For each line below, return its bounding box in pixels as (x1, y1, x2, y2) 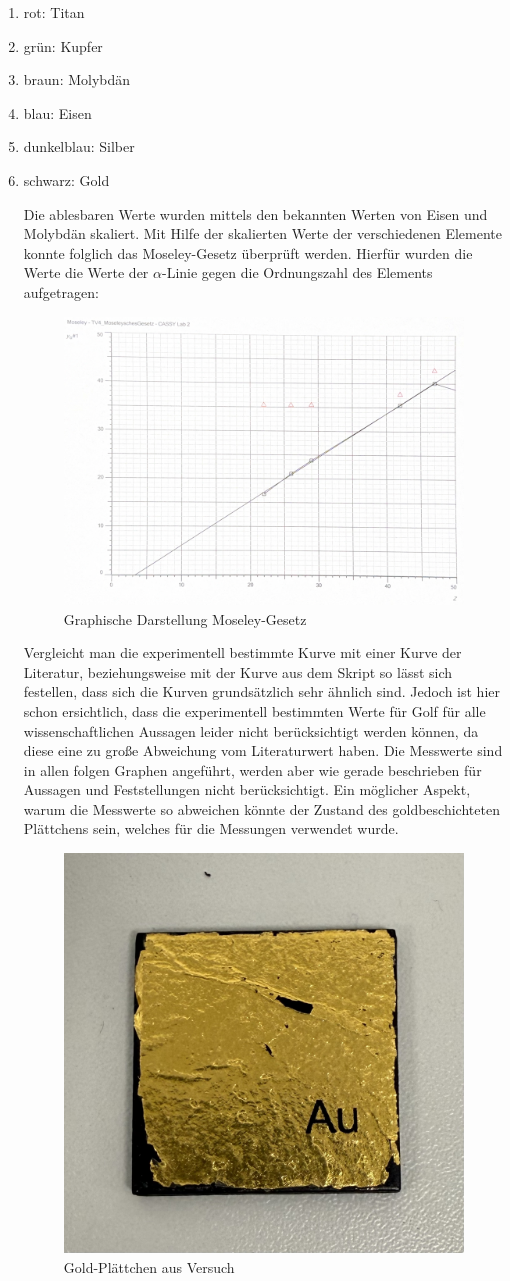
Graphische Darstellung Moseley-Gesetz (63, 608, 307, 629)
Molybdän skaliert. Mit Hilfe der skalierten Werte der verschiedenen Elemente (23, 223, 503, 244)
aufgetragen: (23, 281, 99, 302)
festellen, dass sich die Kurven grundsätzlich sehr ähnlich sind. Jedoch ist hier (23, 681, 500, 702)
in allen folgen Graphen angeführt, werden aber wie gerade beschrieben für (23, 759, 482, 780)
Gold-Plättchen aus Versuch (63, 1256, 235, 1277)
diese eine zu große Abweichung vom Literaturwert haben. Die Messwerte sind (23, 740, 503, 761)
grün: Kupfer (23, 35, 103, 56)
